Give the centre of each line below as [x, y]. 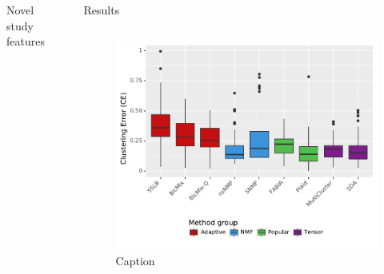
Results [102, 10]
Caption [135, 261]
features [26, 41]
